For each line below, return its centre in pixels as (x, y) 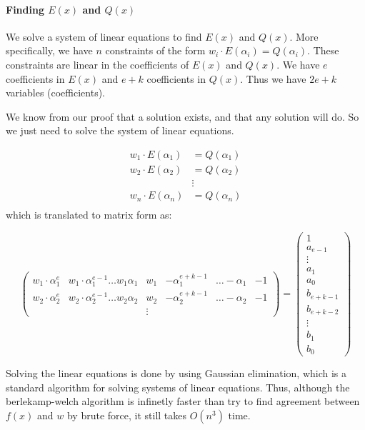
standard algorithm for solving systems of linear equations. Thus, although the (178, 387)
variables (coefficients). (56, 92)
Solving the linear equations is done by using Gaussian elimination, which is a (176, 373)
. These (323, 50)
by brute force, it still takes (127, 415)
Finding (25, 9)
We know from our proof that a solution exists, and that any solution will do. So (182, 116)
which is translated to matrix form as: (89, 215)
